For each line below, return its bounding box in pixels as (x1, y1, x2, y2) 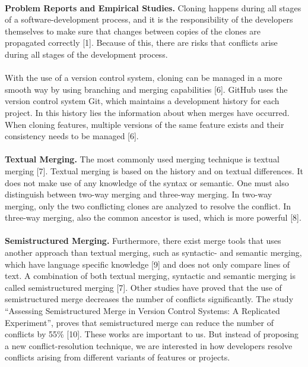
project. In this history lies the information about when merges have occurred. (5, 106, 290, 118)
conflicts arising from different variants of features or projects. (5, 351, 230, 363)
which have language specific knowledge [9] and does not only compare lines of (5, 258, 290, 270)
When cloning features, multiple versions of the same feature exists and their (5, 118, 284, 130)
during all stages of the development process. (5, 48, 168, 60)
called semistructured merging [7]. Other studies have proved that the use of (5, 281, 282, 293)
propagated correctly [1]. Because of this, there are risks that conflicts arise (5, 36, 278, 49)
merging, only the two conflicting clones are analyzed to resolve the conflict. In (5, 199, 291, 212)
